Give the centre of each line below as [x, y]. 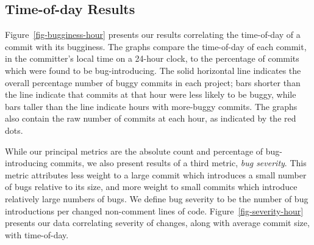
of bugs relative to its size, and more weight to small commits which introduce [151, 187]
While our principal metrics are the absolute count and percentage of [134, 151]
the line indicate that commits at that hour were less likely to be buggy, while [151, 94]
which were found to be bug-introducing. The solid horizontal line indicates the [153, 70]
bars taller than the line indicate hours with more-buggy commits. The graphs [151, 106]
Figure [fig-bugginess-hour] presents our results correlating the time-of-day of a [153, 35]
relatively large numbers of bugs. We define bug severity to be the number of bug [157, 198]
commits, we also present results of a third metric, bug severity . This [178, 163]
